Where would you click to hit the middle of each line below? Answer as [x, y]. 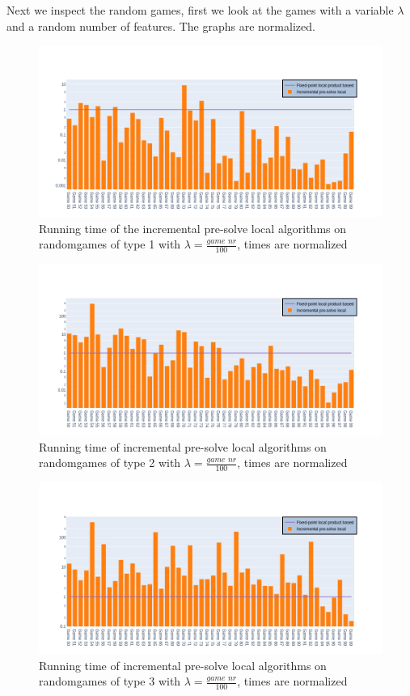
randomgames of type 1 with [110, 244]
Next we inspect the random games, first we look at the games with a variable [200, 10]
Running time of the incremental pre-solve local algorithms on [193, 228]
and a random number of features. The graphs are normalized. [161, 25]
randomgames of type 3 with [110, 681]
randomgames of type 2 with [110, 463]
